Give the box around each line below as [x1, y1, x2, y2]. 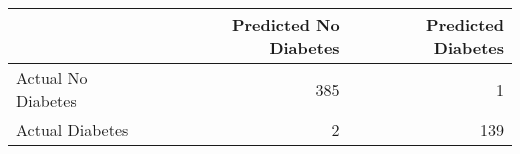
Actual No [16, 66, 88, 89]
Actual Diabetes [16, 118, 129, 141]
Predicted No [231, 13, 340, 36]
